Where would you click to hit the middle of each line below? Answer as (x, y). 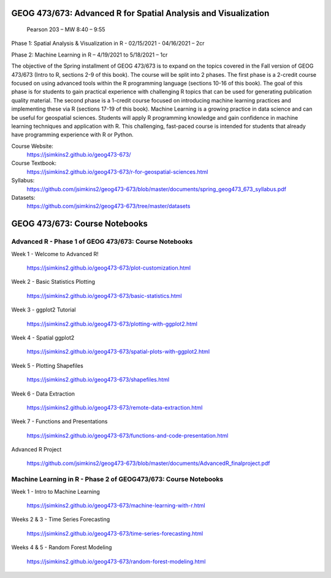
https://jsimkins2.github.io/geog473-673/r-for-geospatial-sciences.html (117, 171)
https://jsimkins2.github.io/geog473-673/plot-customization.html (109, 268)
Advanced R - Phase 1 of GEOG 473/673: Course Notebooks (102, 241)
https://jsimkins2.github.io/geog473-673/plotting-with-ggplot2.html (112, 324)
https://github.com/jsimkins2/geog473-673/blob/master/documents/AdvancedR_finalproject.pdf (148, 463)
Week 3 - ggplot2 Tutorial (44, 310)
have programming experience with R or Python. (73, 135)
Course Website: (32, 146)
